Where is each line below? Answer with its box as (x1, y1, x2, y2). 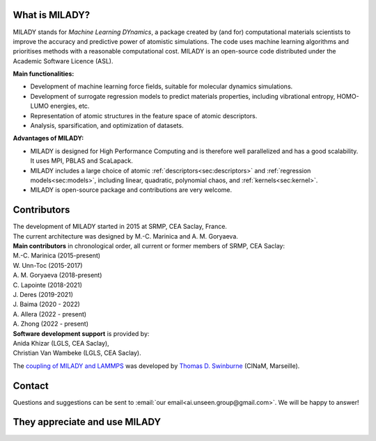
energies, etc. (49, 102, 90, 111)
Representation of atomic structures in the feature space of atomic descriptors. (30, 111, 258, 120)
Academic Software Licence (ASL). (13, 56, 113, 65)
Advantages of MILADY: (13, 134, 84, 143)
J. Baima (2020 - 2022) (13, 300, 80, 309)
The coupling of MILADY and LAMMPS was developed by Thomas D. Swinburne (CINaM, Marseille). (13, 362, 300, 370)
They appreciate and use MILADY (13, 416, 162, 428)
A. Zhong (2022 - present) (13, 320, 89, 328)
